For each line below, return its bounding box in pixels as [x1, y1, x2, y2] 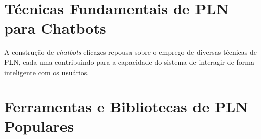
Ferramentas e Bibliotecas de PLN [4, 96, 248, 117]
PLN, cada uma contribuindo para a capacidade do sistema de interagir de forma [4, 56, 254, 67]
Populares [4, 116, 74, 136]
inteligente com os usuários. [4, 66, 89, 77]
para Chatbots [4, 18, 106, 38]
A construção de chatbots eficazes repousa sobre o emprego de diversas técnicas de [4, 47, 257, 57]
